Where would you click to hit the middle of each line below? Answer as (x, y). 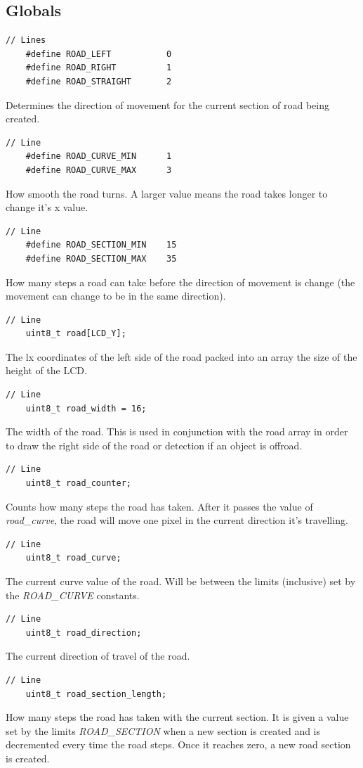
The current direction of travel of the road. (98, 656)
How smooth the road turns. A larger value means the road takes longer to (167, 193)
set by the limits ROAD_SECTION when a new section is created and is (163, 730)
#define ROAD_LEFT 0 (99, 54)
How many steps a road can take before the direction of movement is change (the (180, 282)
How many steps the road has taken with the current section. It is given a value (177, 717)
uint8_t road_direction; (84, 633)
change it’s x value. (47, 207)
